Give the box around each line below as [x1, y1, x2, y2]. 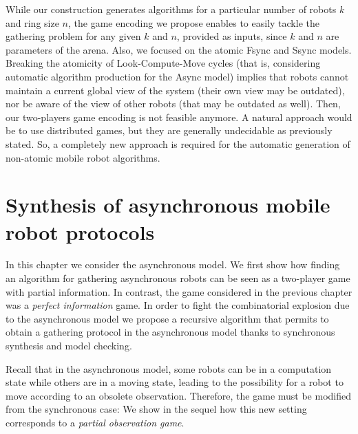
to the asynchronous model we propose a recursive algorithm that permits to [6, 311, 329, 325]
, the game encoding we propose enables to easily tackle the [67, 15, 319, 30]
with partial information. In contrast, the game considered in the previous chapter [6, 284, 352, 299]
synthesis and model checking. [6, 338, 132, 352]
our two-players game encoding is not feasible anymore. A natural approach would [6, 109, 352, 124]
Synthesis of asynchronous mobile [6, 191, 330, 219]
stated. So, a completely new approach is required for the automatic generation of [6, 136, 350, 151]
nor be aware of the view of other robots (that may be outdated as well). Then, [6, 96, 341, 111]
